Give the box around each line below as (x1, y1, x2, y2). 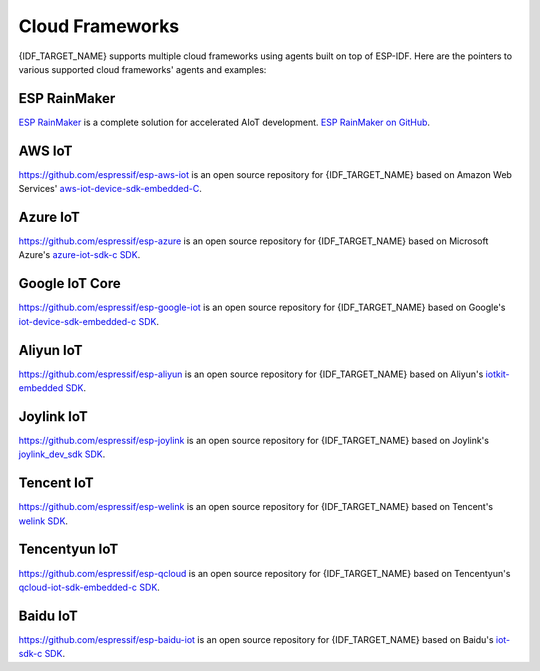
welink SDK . (18, 515, 69, 527)
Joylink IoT (18, 408, 89, 425)
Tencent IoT (18, 475, 94, 492)
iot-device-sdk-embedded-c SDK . (18, 315, 160, 327)
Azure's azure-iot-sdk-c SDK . (18, 249, 141, 261)
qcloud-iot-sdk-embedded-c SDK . (18, 581, 160, 593)
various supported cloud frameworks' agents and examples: (18, 63, 267, 75)
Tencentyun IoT (18, 541, 119, 558)
